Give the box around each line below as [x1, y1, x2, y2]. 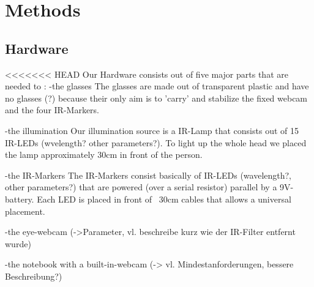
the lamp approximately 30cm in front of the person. [5, 148, 203, 161]
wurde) [5, 237, 31, 250]
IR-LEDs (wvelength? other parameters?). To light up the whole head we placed [5, 136, 307, 149]
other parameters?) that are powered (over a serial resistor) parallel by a [5, 181, 277, 193]
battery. [5, 192, 34, 205]
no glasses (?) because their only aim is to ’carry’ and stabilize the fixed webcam [5, 91, 308, 104]
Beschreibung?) [5, 269, 62, 282]
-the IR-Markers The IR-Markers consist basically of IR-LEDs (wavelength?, [5, 168, 292, 181]
